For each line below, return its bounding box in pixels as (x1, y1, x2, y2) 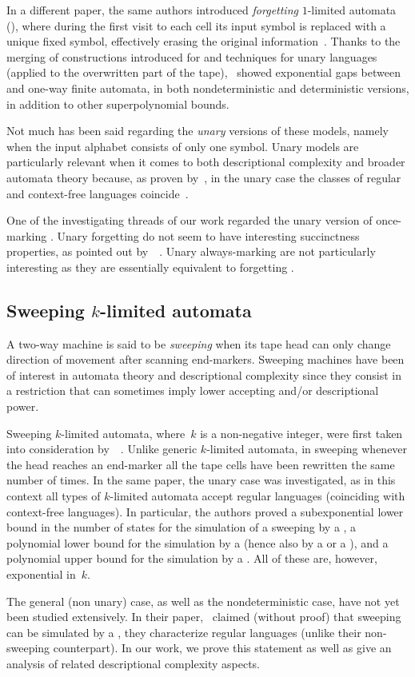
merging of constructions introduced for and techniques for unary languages (6, 48, 377, 65)
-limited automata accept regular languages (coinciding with (110, 488, 405, 504)
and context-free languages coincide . (6, 185, 189, 201)
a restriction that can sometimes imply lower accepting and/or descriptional (6, 382, 379, 399)
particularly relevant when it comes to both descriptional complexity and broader (6, 153, 405, 170)
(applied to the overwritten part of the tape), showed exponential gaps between (6, 64, 401, 81)
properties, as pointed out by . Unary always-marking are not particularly (6, 243, 376, 260)
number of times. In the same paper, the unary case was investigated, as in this (6, 472, 396, 488)
